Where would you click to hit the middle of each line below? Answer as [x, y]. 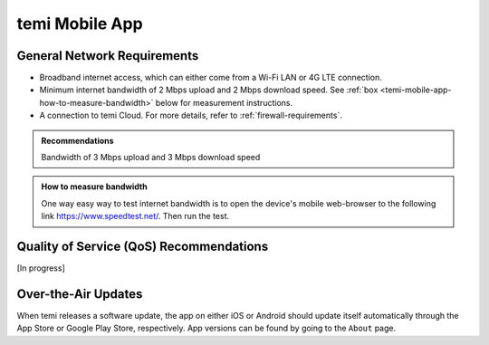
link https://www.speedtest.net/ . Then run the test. [135, 216]
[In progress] [41, 268]
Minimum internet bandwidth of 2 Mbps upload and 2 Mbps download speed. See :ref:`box [209, 90]
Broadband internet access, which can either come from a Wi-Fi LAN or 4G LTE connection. [211, 78]
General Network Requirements [108, 56]
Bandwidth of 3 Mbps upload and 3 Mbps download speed [151, 158]
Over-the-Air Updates [80, 294]
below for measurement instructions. [224, 102]
